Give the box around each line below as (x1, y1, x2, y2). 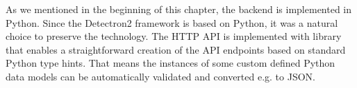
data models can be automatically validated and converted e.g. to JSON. (6, 69, 315, 83)
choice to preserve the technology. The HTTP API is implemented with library (6, 29, 342, 43)
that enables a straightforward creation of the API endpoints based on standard (6, 42, 346, 56)
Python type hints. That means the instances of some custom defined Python (6, 56, 335, 70)
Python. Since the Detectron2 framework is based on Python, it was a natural (6, 15, 338, 30)
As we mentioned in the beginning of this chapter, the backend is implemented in (6, 2, 352, 16)
